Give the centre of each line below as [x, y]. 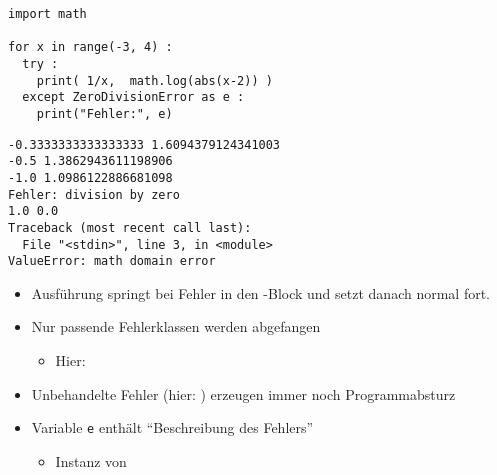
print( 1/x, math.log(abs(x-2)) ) [154, 80]
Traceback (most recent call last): [130, 227]
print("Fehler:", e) [104, 113]
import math [47, 14]
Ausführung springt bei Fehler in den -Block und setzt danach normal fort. [261, 292]
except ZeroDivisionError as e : [133, 97]
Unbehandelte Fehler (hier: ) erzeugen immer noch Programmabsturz [243, 393]
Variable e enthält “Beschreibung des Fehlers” [172, 427]
